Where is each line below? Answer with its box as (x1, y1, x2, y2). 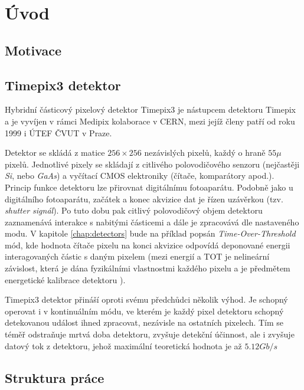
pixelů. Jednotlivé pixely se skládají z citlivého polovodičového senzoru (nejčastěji (5, 158, 300, 170)
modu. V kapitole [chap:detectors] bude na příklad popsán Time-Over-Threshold (5, 227, 296, 240)
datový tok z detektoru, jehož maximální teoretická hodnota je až (5, 339, 242, 352)
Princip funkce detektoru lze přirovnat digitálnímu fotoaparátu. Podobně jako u (5, 181, 293, 193)
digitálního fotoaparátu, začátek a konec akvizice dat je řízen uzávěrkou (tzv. (5, 192, 283, 205)
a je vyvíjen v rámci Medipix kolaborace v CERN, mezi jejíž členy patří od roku (5, 114, 295, 127)
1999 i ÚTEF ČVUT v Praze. (5, 126, 112, 139)
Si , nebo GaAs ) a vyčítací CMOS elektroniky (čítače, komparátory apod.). (5, 169, 274, 182)
